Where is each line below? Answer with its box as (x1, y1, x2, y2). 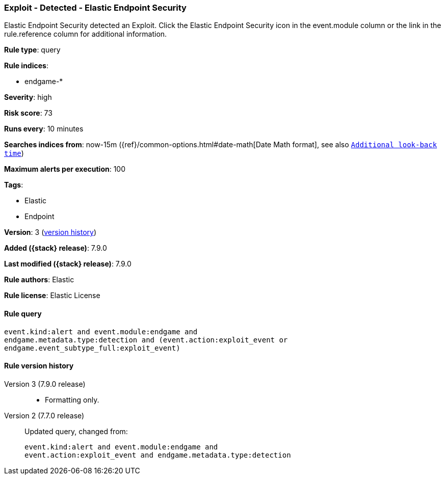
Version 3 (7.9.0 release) (4, 379, 86, 388)
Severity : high (4, 93, 52, 102)
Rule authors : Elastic (4, 275, 74, 284)
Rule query (4, 309, 42, 318)
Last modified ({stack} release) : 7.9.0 (4, 259, 132, 269)
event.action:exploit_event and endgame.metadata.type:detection (24, 450, 291, 459)
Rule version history (4, 361, 74, 370)
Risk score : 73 (4, 109, 53, 118)
